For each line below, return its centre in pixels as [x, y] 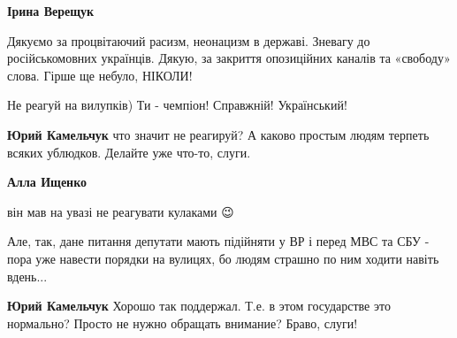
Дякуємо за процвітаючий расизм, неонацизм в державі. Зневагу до [189, 40]
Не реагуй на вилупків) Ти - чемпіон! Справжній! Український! [177, 105]
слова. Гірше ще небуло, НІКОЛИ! [100, 75]
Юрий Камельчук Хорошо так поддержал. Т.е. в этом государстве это [199, 306]
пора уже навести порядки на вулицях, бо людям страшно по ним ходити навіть [223, 258]
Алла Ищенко [47, 182]
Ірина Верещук [51, 11]
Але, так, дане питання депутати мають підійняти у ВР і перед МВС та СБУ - [218, 241]
